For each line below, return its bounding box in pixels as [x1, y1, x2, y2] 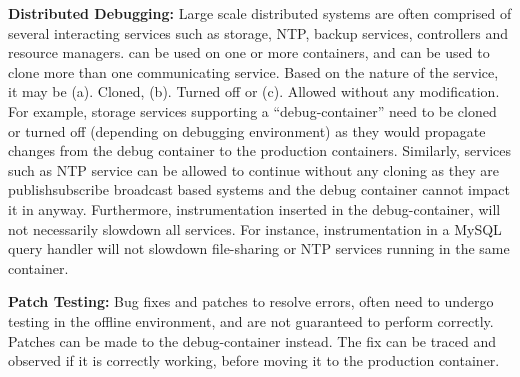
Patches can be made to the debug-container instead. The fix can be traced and [8, 330, 497, 351]
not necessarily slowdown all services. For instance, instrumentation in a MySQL [8, 218, 502, 239]
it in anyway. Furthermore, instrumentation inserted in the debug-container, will [8, 198, 501, 219]
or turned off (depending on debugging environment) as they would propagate [8, 120, 486, 141]
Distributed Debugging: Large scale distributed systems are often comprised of [8, 3, 512, 23]
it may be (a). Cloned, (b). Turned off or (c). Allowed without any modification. [8, 81, 500, 102]
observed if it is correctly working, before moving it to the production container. [8, 350, 500, 371]
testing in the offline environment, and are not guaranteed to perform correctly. [8, 310, 494, 331]
